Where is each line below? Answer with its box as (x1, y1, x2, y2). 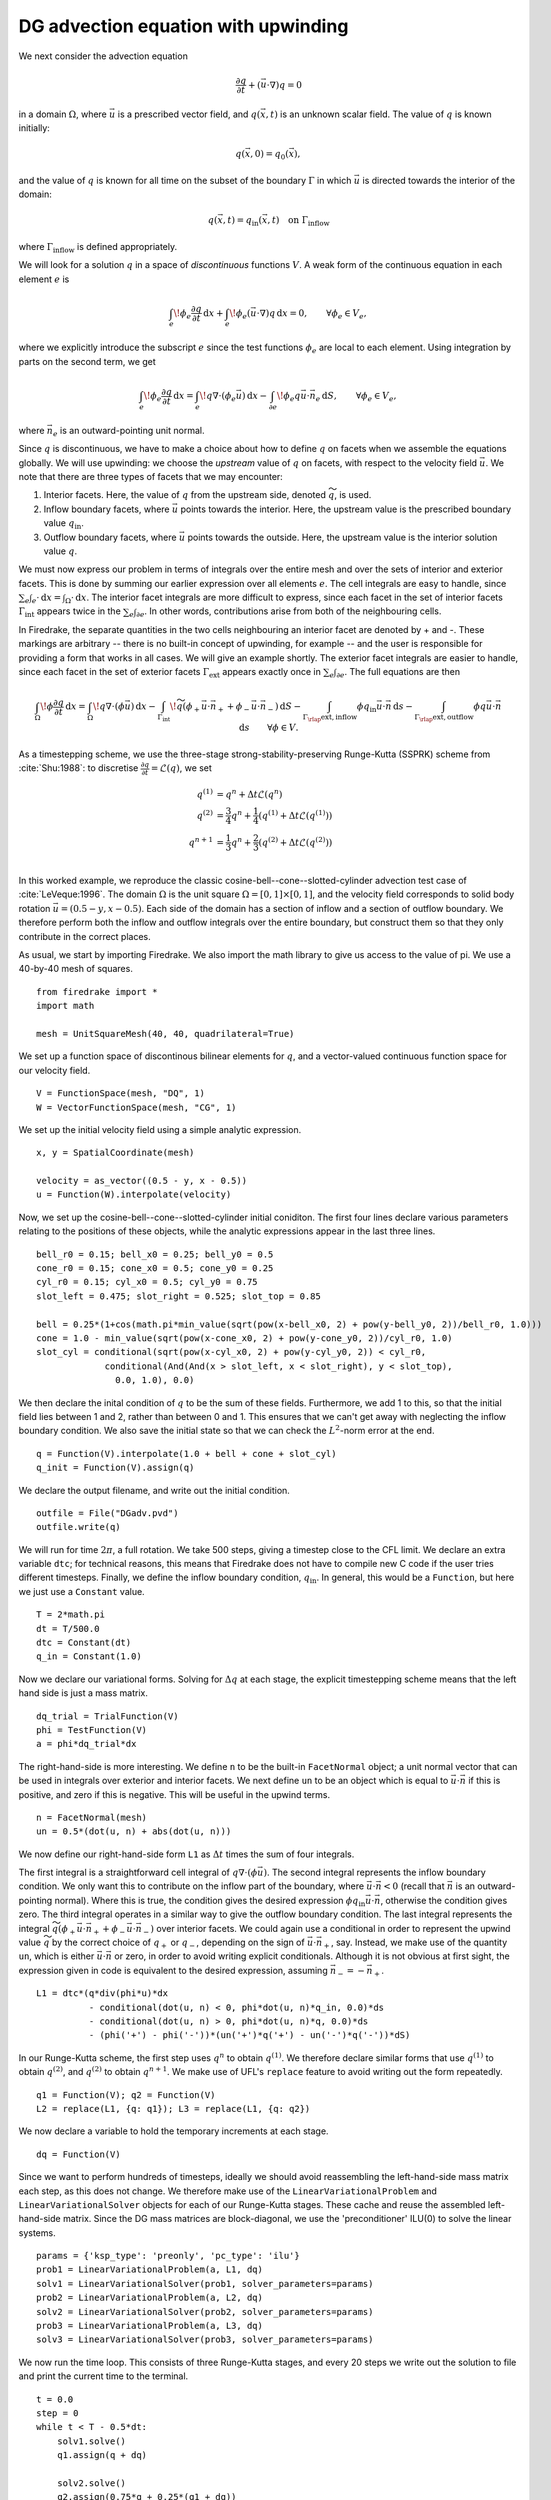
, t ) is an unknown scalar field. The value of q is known (265, 108, 492, 120)
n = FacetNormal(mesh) (36, 1811, 148, 1823)
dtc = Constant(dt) (36, 1637, 132, 1649)
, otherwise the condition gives (380, 1894, 508, 1906)
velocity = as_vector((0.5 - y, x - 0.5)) (36, 1175, 248, 1187)
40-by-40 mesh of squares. (18, 963, 134, 975)
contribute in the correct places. (18, 930, 151, 942)
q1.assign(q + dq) (56, 2450, 148, 2461)
